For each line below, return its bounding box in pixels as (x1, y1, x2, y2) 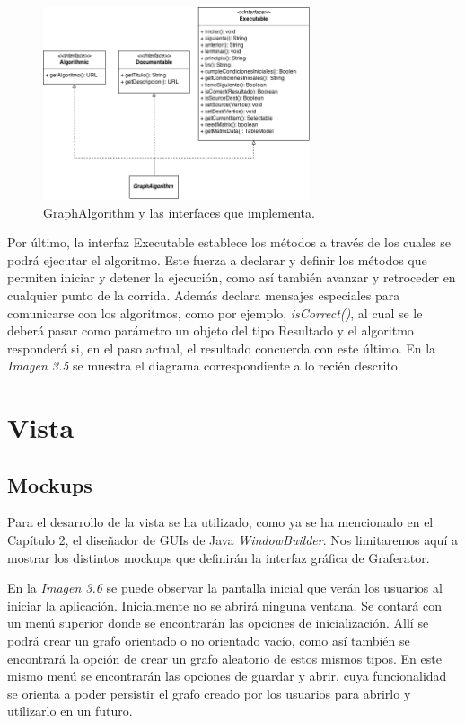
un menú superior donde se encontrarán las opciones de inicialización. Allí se (7, 613, 429, 632)
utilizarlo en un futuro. (7, 701, 133, 720)
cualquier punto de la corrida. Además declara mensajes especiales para (7, 285, 400, 304)
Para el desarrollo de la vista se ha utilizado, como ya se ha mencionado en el (7, 513, 434, 531)
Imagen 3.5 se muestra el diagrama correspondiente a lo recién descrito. (7, 356, 401, 375)
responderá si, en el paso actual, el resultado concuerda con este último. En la (7, 338, 436, 357)
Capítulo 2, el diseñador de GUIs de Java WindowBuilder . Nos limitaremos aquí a (7, 531, 458, 549)
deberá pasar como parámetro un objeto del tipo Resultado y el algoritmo (7, 321, 414, 340)
